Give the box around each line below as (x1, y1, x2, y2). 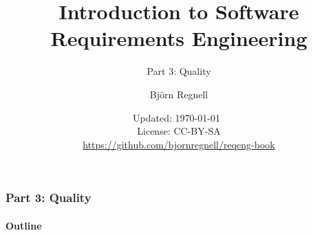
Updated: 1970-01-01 (133, 110, 220, 124)
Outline (6, 218, 42, 232)
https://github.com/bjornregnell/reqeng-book (83, 137, 275, 151)
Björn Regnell (149, 87, 208, 101)
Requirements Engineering (50, 24, 307, 52)
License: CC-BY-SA (137, 124, 221, 138)
